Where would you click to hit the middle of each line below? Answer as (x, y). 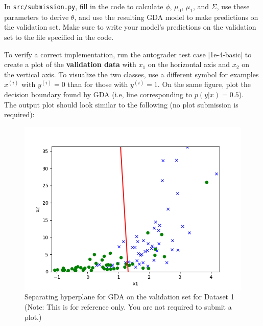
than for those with (98, 84)
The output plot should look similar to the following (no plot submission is (121, 104)
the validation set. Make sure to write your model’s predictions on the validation (130, 27)
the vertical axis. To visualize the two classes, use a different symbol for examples (131, 74)
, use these (233, 6)
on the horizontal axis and (189, 64)
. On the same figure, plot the (204, 84)
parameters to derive (37, 17)
